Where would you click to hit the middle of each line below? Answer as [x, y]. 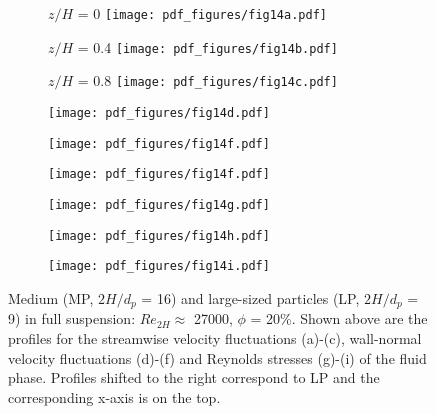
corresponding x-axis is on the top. [114, 396]
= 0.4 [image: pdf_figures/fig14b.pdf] [207, 46]
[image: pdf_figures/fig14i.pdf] [159, 266]
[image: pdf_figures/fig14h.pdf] [159, 235]
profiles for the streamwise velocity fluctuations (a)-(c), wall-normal [215, 337]
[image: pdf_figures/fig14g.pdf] [159, 204]
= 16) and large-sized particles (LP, [250, 297]
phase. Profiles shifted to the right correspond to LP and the [194, 377]
